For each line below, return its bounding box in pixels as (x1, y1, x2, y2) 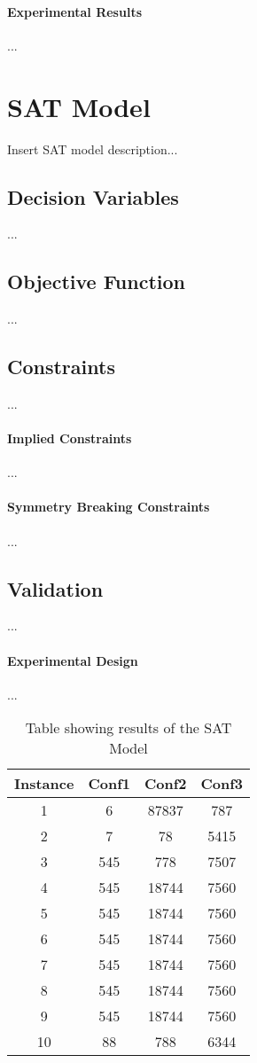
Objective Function (7, 268, 186, 295)
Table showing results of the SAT (25, 717, 232, 739)
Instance (14, 773, 74, 794)
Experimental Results (7, 2, 142, 20)
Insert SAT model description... (7, 139, 178, 158)
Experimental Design (7, 651, 138, 669)
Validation (7, 574, 104, 602)
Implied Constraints (7, 429, 132, 448)
